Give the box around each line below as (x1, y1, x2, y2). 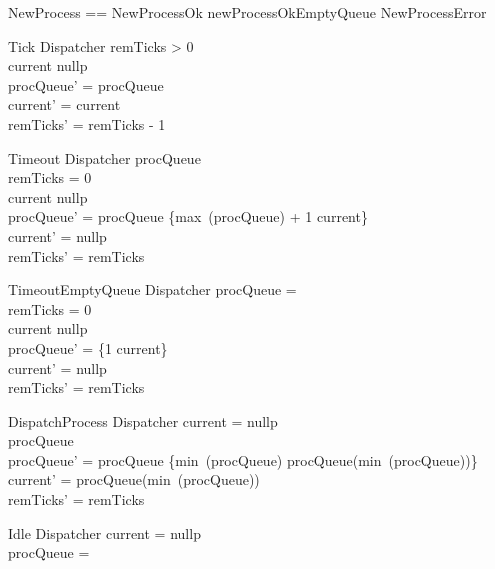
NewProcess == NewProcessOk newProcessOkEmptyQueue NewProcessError (8, 2, 487, 22)
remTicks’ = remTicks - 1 (8, 113, 166, 134)
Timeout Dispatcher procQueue (8, 147, 201, 168)
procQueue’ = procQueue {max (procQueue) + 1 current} (8, 206, 368, 227)
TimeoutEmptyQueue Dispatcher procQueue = (8, 279, 297, 300)
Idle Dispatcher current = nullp (8, 522, 201, 543)
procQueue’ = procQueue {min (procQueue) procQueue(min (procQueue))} (8, 449, 478, 470)
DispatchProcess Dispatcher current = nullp (8, 410, 278, 431)
